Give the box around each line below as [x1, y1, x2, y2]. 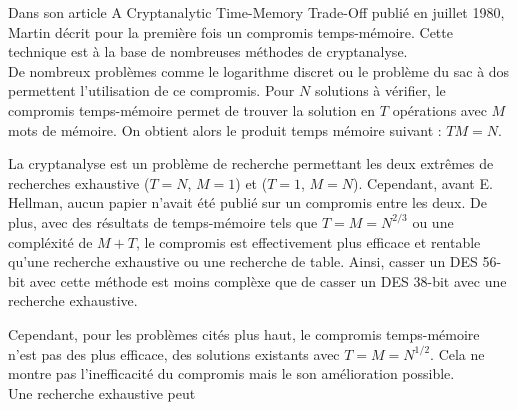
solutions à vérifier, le [314, 80, 446, 101]
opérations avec [392, 99, 487, 120]
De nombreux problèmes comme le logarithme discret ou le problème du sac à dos [8, 60, 510, 81]
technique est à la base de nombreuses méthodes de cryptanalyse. [8, 41, 408, 62]
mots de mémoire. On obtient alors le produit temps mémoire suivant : [8, 119, 442, 140]
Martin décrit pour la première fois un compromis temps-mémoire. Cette [8, 21, 453, 42]
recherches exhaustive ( [8, 172, 150, 193]
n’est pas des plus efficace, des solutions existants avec [8, 343, 340, 364]
